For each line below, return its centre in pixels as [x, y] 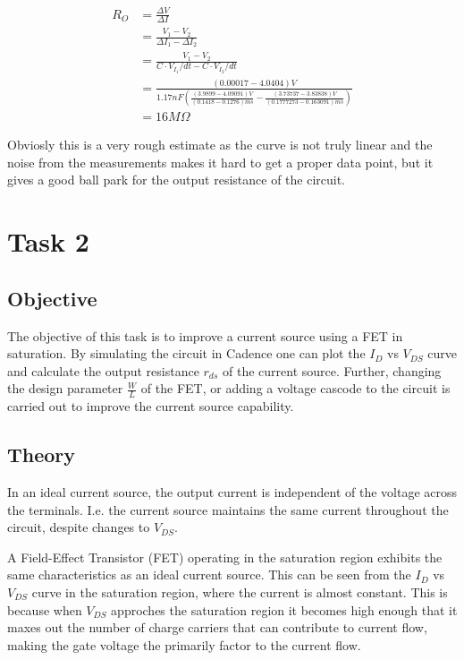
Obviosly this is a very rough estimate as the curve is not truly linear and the [220, 145]
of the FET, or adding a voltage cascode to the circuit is [295, 388]
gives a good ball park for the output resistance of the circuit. [177, 180]
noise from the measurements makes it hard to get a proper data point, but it [220, 162]
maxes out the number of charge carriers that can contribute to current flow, [217, 627]
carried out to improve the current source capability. [151, 406]
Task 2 [48, 241]
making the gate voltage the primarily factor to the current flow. [184, 644]
